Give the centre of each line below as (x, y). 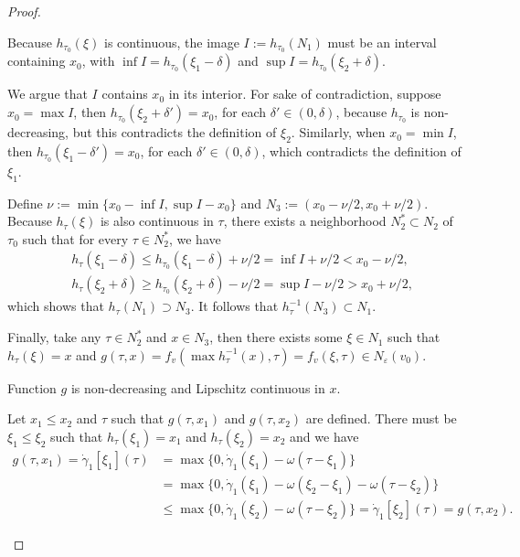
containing (37, 61)
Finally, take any (54, 337)
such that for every (75, 238)
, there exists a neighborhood (305, 221)
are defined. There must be (381, 418)
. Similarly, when (338, 132)
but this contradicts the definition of (175, 132)
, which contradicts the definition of (361, 150)
